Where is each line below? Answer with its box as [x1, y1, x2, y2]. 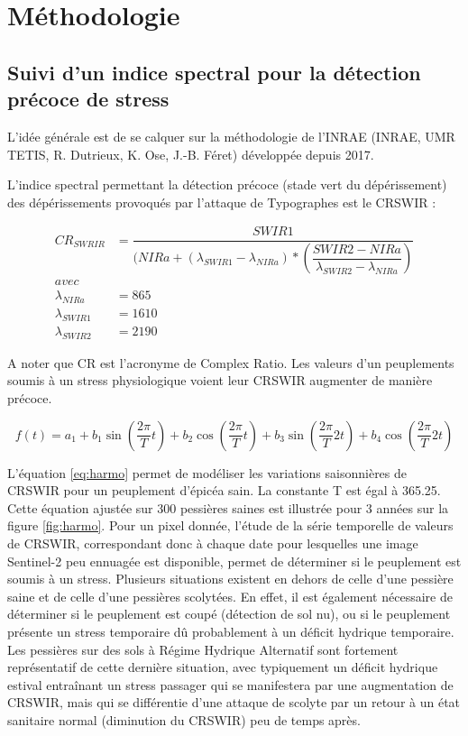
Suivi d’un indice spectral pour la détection [7, 58, 421, 86]
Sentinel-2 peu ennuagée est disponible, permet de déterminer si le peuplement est [7, 551, 462, 570]
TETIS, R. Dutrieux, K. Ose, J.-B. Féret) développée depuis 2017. [7, 144, 374, 163]
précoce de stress [7, 85, 170, 113]
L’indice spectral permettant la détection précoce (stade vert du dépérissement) [7, 175, 447, 194]
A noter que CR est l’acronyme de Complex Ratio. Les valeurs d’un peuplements [7, 353, 454, 372]
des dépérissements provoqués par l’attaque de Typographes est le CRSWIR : [7, 192, 436, 211]
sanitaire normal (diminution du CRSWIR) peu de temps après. [7, 710, 361, 729]
